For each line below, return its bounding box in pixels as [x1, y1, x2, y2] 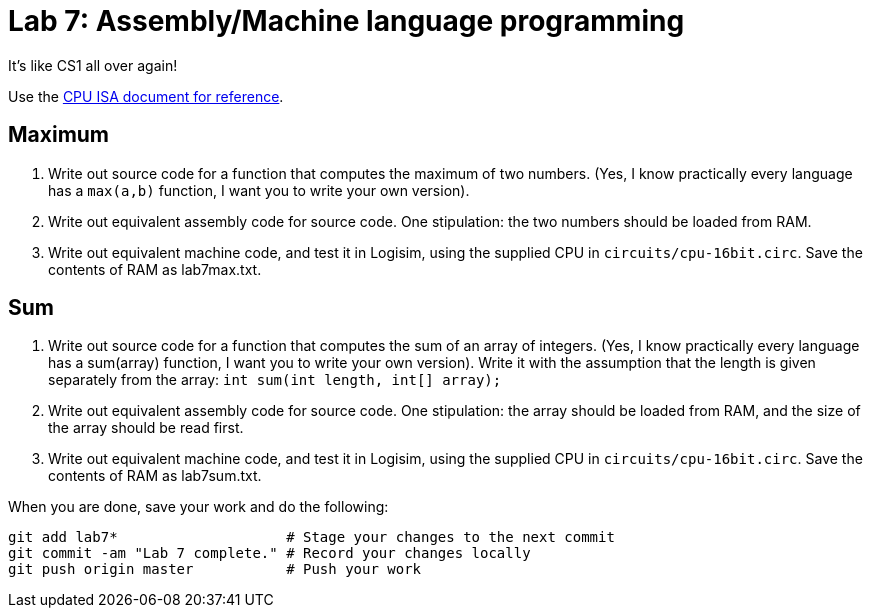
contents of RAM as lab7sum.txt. [48, 467, 262, 485]
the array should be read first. [48, 419, 244, 437]
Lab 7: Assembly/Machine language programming [8, 4, 685, 38]
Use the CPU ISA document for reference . [8, 87, 284, 105]
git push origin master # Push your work [8, 561, 422, 578]
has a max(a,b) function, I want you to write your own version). [48, 181, 470, 199]
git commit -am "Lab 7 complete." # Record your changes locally [8, 545, 531, 562]
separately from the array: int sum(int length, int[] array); [48, 371, 502, 389]
